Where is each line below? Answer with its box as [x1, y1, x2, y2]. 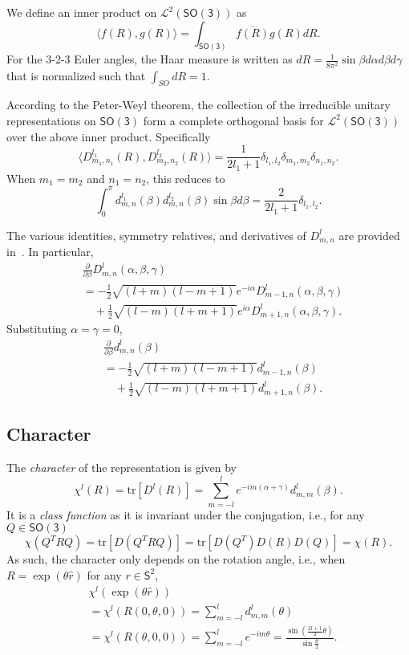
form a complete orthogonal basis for [143, 112, 324, 128]
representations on [6, 112, 96, 128]
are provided [338, 226, 400, 243]
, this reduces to [146, 169, 225, 186]
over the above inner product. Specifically [6, 128, 211, 144]
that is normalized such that [6, 67, 146, 83]
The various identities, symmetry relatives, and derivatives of [6, 226, 306, 243]
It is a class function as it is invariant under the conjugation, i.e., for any [6, 506, 365, 523]
